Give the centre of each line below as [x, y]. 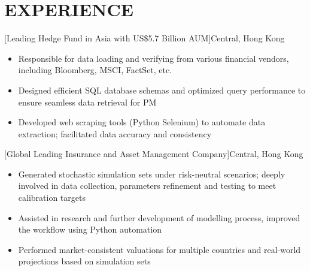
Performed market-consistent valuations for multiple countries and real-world [159, 249]
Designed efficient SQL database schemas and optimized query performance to [162, 90]
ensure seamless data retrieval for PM [87, 102]
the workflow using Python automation [90, 229]
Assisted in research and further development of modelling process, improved [159, 217]
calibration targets [52, 198]
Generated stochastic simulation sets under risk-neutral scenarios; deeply [152, 174]
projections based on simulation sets [84, 261]
